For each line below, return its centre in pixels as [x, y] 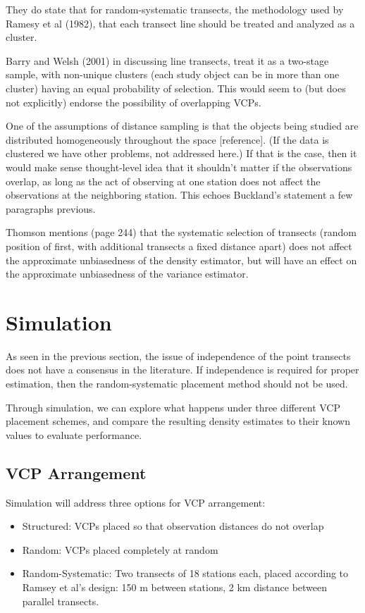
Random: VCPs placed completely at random [120, 549]
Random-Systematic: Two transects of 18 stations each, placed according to [185, 573]
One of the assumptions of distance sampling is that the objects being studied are [182, 126]
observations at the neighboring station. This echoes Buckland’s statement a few [179, 195]
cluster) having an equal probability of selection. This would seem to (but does [176, 88]
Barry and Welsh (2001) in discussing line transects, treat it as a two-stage [167, 60]
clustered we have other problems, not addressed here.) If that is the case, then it [181, 153]
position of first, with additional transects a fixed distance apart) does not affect [179, 246]
